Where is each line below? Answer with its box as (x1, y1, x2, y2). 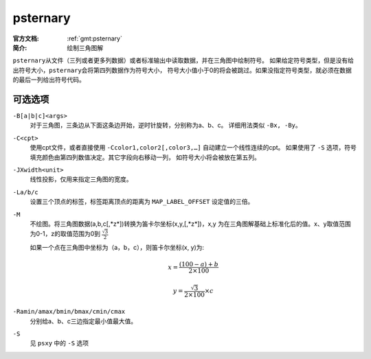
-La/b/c (12, 188, 39, 196)
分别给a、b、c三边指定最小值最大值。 (30, 316, 137, 325)
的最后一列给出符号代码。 (12, 76, 85, 84)
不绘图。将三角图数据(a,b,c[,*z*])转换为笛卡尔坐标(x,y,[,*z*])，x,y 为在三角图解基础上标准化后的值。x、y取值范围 (30, 220, 351, 228)
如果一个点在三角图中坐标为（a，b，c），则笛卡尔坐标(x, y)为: (30, 243, 205, 251)
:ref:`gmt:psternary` (67, 34, 123, 43)
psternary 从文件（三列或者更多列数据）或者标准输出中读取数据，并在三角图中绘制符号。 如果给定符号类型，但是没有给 (12, 56, 354, 65)
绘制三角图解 (67, 43, 103, 51)
